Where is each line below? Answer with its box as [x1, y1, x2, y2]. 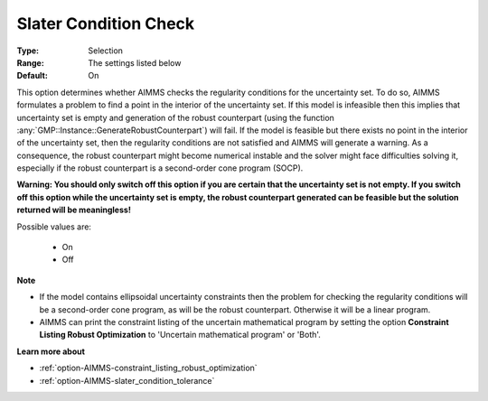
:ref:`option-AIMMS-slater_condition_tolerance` [39, 375, 215, 386]
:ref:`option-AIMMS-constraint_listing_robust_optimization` [39, 362, 258, 374]
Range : [16, 57, 44, 68]
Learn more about [16, 346, 86, 357]
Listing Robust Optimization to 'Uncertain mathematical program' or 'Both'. [39, 330, 321, 340]
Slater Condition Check [16, 14, 195, 33]
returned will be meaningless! [16, 204, 131, 216]
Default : [16, 70, 49, 81]
